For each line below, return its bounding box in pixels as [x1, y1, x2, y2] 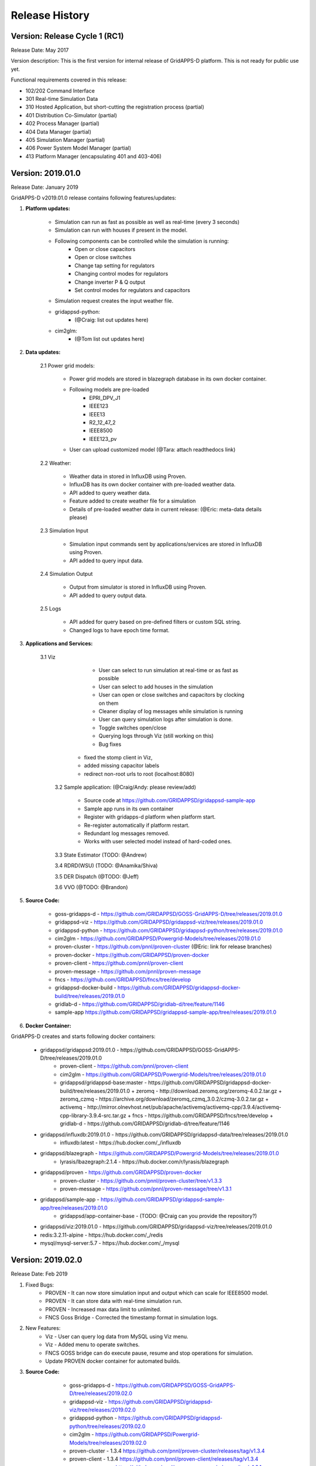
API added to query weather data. [69, 489, 151, 496]
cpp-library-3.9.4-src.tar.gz [60, 1112, 126, 1119]
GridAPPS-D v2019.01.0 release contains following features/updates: [11, 194, 177, 202]
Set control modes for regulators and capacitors [74, 286, 190, 293]
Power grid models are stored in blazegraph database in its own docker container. [69, 375, 267, 382]
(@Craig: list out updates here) [74, 317, 149, 324]
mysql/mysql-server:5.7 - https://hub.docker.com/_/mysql [40, 1240, 180, 1247]
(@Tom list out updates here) [74, 335, 145, 342]
